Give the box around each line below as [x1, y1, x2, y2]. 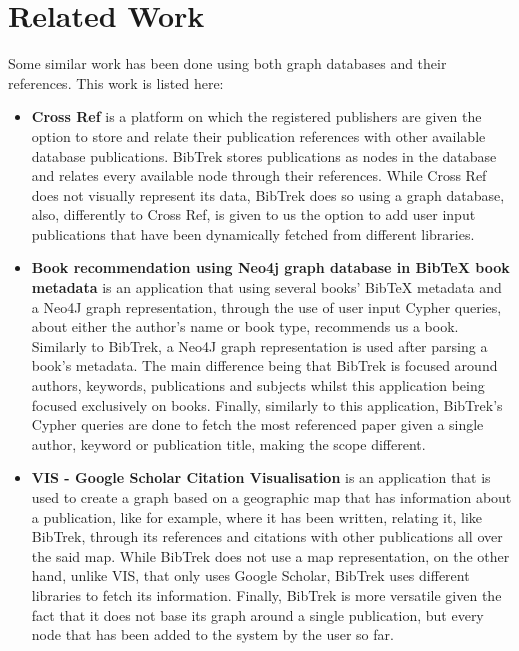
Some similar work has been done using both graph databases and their [8, 53, 447, 74]
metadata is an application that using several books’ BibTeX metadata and [31, 277, 502, 298]
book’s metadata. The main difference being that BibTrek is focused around [31, 355, 498, 376]
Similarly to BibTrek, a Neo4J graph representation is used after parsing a [31, 335, 488, 356]
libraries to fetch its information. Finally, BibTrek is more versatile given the [31, 584, 502, 605]
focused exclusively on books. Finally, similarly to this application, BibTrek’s [31, 394, 503, 415]
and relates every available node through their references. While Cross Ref [31, 165, 487, 186]
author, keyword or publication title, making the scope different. [31, 433, 426, 454]
